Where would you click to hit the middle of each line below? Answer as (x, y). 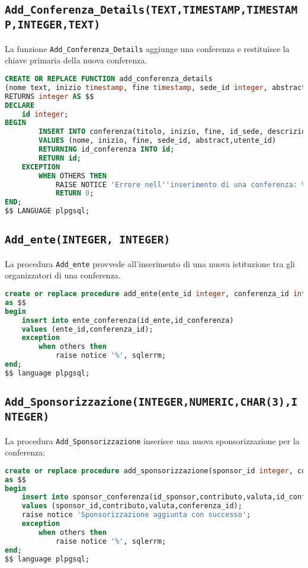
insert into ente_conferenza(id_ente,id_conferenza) (128, 320)
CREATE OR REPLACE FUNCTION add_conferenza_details (109, 79)
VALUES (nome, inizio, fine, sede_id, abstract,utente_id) (158, 141)
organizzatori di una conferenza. (63, 275)
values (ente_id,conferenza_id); (87, 329)
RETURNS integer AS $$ (49, 96)
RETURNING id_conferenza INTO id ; (107, 149)
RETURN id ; (60, 158)
